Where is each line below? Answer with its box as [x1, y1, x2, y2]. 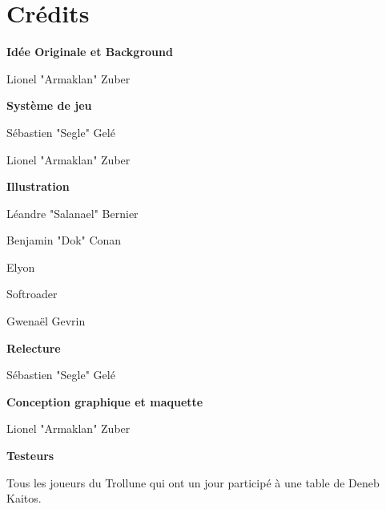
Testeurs [6, 447, 54, 464]
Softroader [6, 285, 58, 302]
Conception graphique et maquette [6, 393, 203, 410]
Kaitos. [6, 490, 42, 507]
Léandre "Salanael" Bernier [6, 204, 139, 221]
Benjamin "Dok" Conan [6, 232, 122, 248]
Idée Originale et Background [6, 43, 173, 60]
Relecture [6, 339, 61, 356]
